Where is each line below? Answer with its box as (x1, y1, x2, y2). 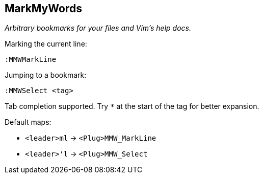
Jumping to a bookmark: (5, 71, 87, 80)
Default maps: (5, 118, 51, 127)
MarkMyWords (5, 2, 82, 15)
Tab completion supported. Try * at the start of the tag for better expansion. (5, 102, 259, 111)
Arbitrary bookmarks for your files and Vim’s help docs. (5, 24, 191, 33)
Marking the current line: (5, 39, 87, 49)
